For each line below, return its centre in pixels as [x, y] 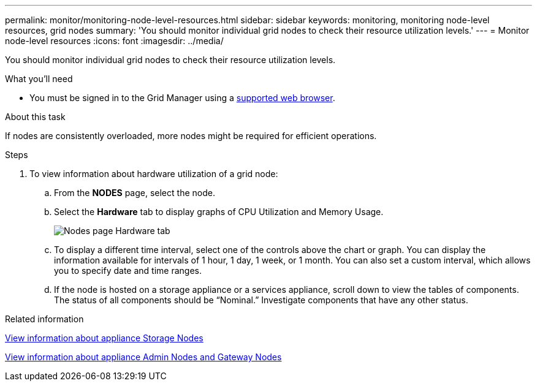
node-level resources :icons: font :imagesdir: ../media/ [114, 41]
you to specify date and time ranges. [128, 271]
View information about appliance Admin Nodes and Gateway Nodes [143, 357]
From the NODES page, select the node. [135, 193]
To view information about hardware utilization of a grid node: [154, 174]
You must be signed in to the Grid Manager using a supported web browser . [182, 98]
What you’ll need [39, 79]
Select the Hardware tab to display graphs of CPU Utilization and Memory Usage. [219, 212]
